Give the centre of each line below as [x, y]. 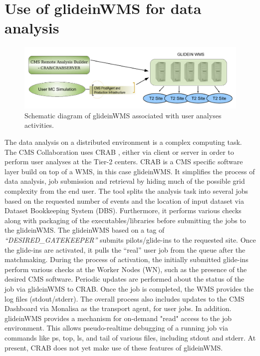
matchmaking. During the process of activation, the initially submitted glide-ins [127, 259]
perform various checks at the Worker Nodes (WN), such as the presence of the [126, 269]
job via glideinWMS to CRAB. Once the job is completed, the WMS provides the [129, 288]
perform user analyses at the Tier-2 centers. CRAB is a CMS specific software [124, 162]
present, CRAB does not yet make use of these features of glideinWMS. [114, 347]
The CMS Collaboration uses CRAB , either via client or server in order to [119, 152]
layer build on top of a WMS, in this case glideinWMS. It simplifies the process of [130, 171]
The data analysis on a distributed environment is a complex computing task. [123, 142]
